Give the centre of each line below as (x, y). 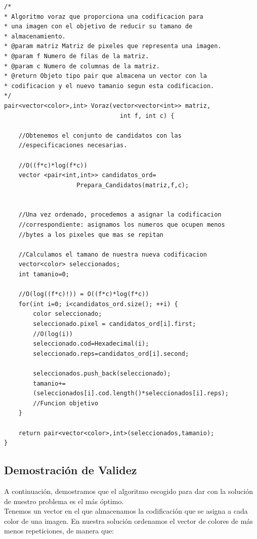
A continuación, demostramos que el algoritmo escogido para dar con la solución (128, 491)
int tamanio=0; (44, 275)
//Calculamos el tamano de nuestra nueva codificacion (113, 254)
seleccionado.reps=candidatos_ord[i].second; (111, 354)
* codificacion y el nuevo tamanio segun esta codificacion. (109, 86)
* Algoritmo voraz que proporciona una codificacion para (104, 16)
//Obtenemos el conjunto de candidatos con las (100, 135)
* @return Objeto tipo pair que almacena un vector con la (105, 76)
